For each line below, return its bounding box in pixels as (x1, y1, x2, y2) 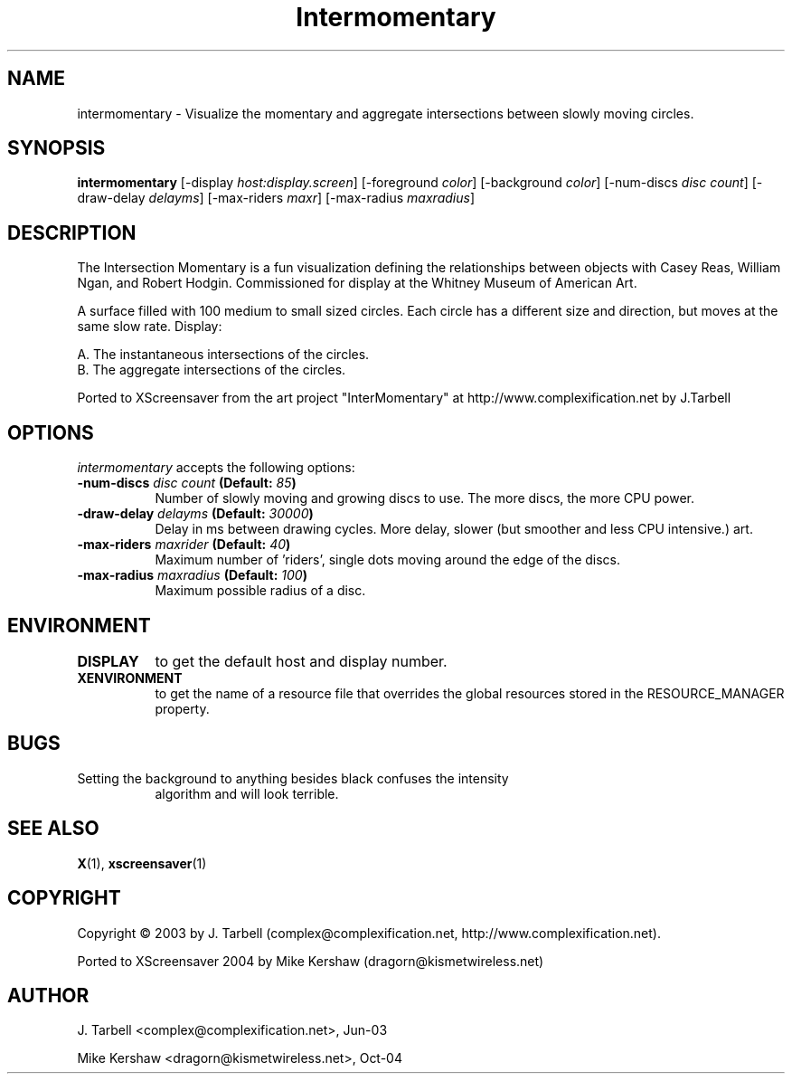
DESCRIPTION (7, 221, 137, 244)
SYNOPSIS (7, 137, 106, 160)
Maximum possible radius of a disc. (155, 583, 366, 599)
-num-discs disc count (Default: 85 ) (77, 475, 297, 491)
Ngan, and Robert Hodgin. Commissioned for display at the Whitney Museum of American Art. (77, 275, 637, 291)
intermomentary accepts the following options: (77, 460, 355, 476)
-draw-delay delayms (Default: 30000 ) (77, 506, 314, 522)
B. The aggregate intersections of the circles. (77, 362, 346, 378)
